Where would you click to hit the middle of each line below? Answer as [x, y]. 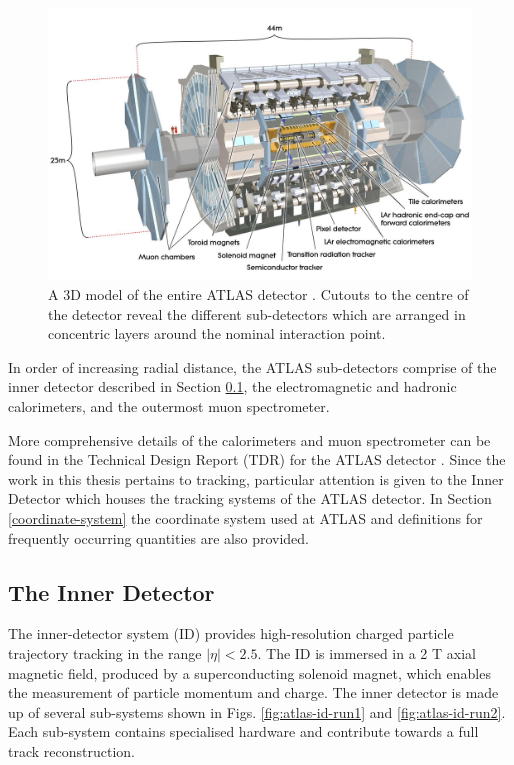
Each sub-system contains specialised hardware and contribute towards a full [243, 731]
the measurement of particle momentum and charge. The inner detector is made [253, 692]
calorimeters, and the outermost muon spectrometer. [169, 406]
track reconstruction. [71, 750]
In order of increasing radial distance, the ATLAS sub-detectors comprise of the [252, 366]
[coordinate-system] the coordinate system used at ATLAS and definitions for [245, 517]
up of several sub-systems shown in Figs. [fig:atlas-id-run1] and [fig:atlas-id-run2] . [257, 711]
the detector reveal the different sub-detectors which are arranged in [257, 313]
